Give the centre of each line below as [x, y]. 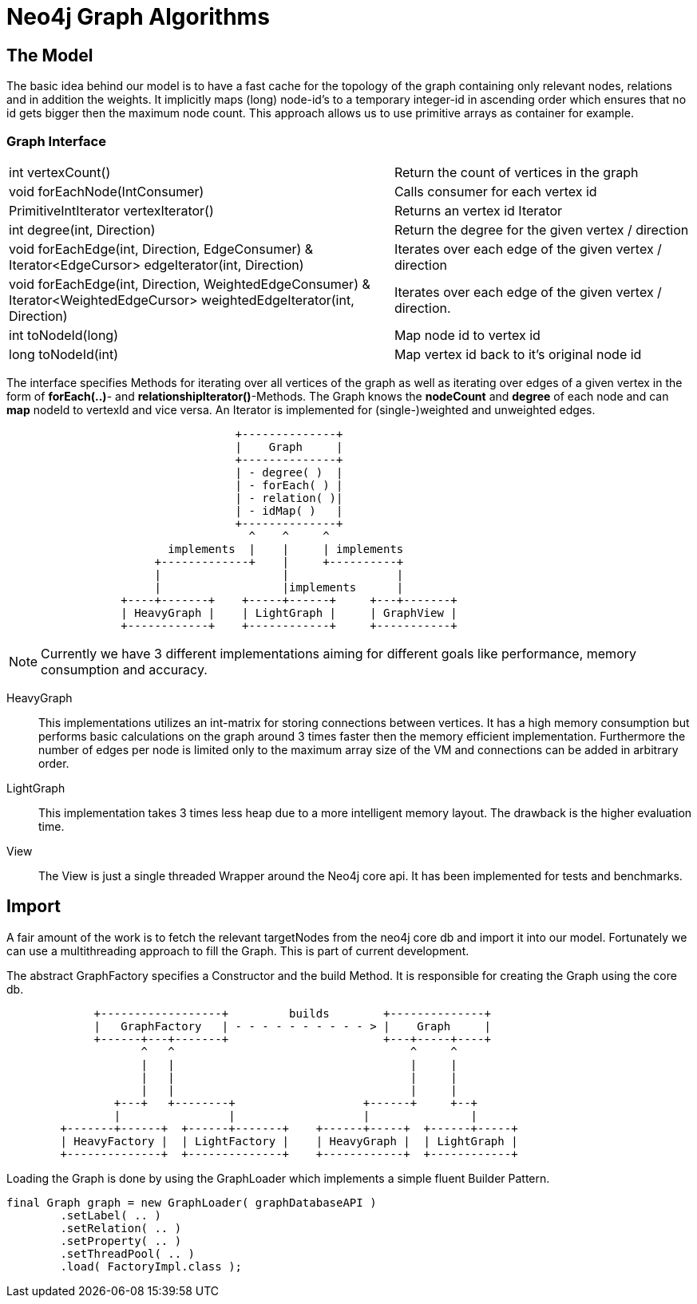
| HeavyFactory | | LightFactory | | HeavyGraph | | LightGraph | [289, 1141]
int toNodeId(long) [64, 335]
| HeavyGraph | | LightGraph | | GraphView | [289, 612]
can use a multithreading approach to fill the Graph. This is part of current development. [238, 950]
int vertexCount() [60, 172]
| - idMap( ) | [289, 510]
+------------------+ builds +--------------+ [292, 1013]
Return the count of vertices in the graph [516, 172]
